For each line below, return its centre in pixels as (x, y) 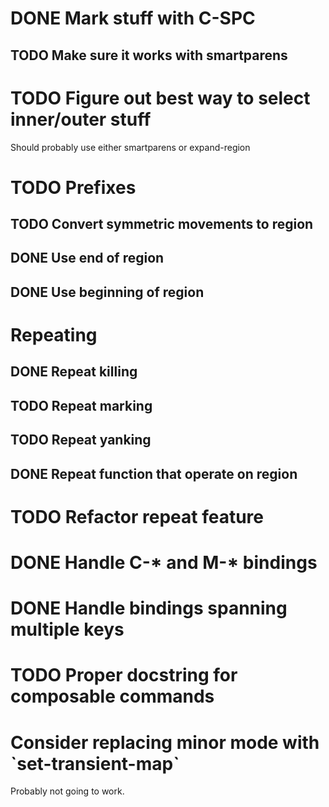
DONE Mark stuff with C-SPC (133, 18)
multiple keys (67, 629)
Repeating (54, 335)
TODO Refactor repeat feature (137, 516)
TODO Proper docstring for (124, 675)
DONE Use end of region (87, 258)
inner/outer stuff (81, 119)
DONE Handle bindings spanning (149, 608)
